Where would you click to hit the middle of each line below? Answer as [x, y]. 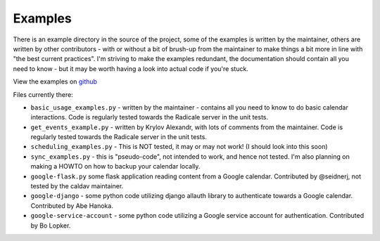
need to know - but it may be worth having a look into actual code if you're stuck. [131, 69]
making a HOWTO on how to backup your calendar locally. [115, 167]
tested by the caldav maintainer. [77, 186]
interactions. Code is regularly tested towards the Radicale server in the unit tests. [150, 117]
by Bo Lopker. [51, 226]
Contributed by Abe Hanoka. [72, 206]
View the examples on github [55, 82]
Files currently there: [43, 94]
